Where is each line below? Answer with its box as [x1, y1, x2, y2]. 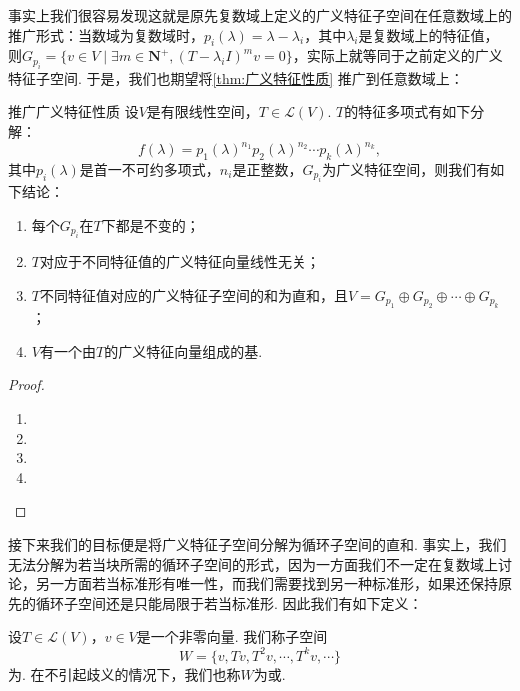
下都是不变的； [101, 214, 200, 235]
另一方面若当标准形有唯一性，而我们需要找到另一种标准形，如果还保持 [35, 573, 498, 594]
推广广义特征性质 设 [8, 101, 139, 122]
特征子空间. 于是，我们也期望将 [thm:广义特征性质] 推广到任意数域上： [8, 67, 464, 88]
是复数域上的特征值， [358, 24, 499, 45]
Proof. [8, 374, 45, 395]
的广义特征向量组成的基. [104, 340, 263, 361]
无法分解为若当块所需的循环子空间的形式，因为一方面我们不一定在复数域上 [8, 553, 498, 574]
